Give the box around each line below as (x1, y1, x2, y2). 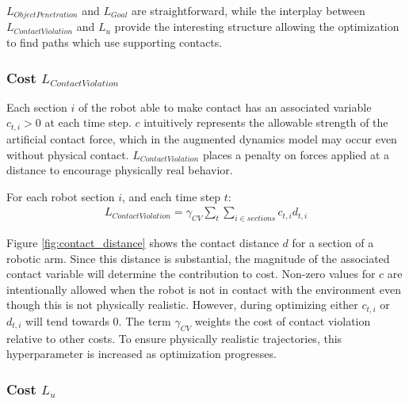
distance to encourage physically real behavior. (6, 162, 233, 178)
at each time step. (44, 114, 132, 131)
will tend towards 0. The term (25, 312, 171, 329)
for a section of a (292, 234, 374, 251)
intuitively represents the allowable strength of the (143, 114, 388, 131)
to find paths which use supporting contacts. (6, 34, 223, 51)
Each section (6, 98, 67, 115)
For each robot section (6, 188, 115, 204)
